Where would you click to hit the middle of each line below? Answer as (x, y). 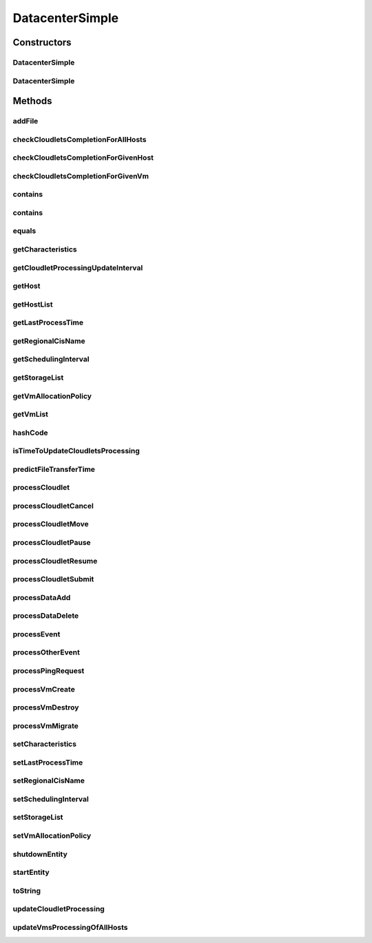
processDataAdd (42, 597)
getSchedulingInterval (51, 360)
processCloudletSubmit (53, 579)
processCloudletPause (52, 543)
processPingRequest (49, 670)
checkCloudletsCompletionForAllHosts (80, 139)
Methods (32, 101)
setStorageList (38, 818)
